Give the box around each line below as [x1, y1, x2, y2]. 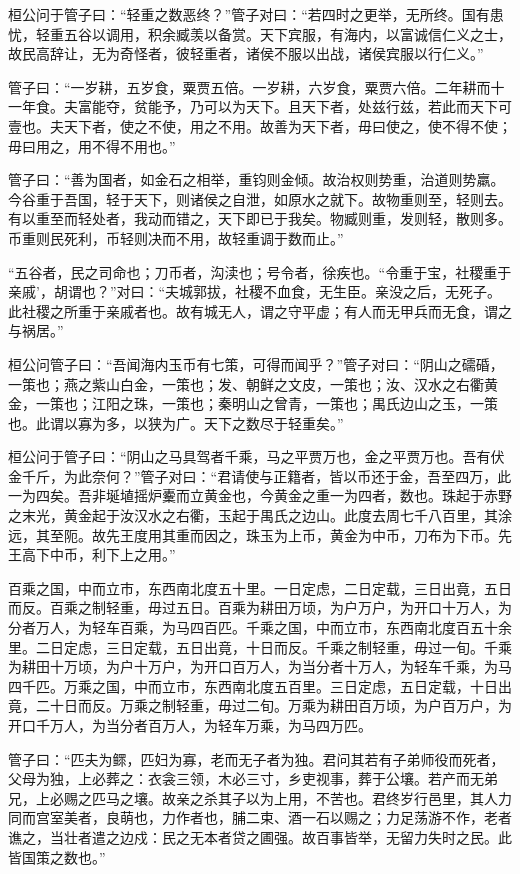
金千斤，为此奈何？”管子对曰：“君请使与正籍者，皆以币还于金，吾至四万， [8, 465, 498, 486]
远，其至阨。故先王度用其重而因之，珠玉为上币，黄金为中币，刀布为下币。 [8, 524, 498, 545]
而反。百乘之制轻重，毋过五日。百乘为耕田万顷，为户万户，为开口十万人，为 [8, 597, 512, 618]
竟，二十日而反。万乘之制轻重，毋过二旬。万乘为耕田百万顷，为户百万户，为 [8, 695, 512, 716]
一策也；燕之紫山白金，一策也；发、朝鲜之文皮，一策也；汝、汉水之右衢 [8, 373, 484, 394]
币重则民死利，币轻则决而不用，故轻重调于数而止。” [8, 227, 344, 248]
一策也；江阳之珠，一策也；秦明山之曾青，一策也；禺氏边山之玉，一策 [35, 393, 498, 414]
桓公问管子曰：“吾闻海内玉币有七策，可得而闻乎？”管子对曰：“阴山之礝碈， [8, 353, 504, 374]
